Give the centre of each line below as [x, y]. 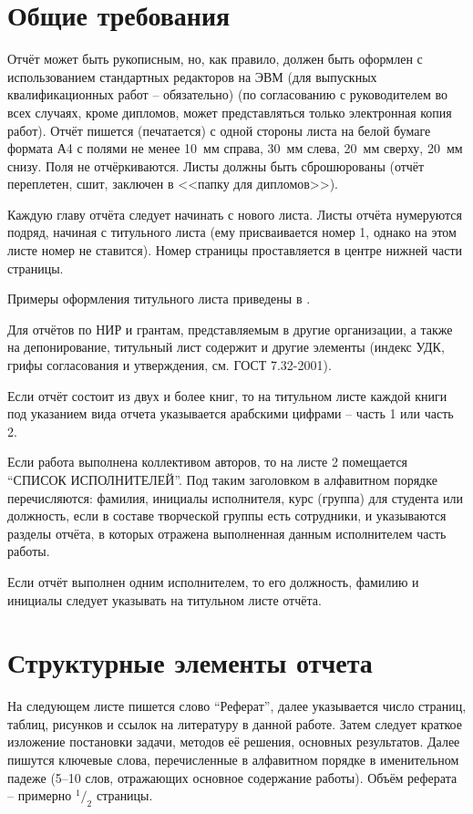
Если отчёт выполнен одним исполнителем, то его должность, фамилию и [213, 581]
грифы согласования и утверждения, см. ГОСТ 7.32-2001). [170, 365]
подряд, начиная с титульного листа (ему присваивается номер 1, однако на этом [232, 232]
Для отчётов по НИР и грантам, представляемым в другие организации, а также [230, 329]
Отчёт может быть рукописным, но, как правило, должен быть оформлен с [215, 59]
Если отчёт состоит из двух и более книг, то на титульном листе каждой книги [227, 395]
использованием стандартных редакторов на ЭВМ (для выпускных [192, 76]
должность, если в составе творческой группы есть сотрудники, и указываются [227, 515]
